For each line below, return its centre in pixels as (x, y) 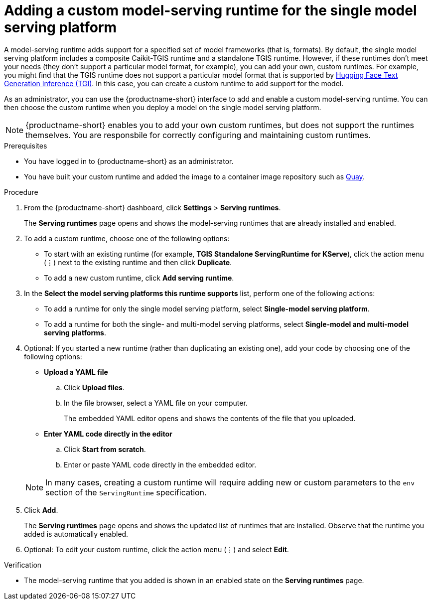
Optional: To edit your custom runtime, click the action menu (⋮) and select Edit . (156, 549)
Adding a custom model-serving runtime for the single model (211, 10)
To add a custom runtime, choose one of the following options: (127, 238)
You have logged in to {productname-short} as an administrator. (129, 161)
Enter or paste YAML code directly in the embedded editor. (160, 464)
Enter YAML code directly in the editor (108, 434)
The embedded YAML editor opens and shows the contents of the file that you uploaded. (210, 418)
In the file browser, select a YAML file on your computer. (156, 403)
